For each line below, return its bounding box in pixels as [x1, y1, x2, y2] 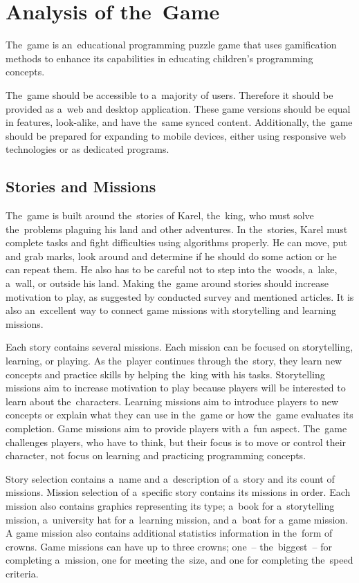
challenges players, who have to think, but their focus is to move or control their [6, 434, 347, 449]
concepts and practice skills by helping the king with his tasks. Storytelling [6, 367, 325, 381]
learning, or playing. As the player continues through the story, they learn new [6, 353, 342, 368]
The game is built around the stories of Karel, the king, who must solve [6, 208, 314, 223]
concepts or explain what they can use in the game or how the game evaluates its [6, 407, 353, 422]
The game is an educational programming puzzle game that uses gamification [6, 37, 337, 52]
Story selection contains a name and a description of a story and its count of [6, 471, 335, 485]
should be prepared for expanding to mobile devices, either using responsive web [6, 128, 347, 142]
